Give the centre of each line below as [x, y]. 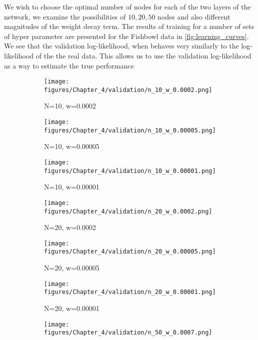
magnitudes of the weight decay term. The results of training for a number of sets [129, 26]
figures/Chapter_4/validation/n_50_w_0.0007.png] [128, 333]
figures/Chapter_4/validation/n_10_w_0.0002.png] [128, 90]
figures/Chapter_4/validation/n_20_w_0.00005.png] [130, 252]
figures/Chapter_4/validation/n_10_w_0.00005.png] [130, 130]
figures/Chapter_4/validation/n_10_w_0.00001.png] [130, 171]
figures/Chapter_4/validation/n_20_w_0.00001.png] [130, 292]
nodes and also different [194, 16]
